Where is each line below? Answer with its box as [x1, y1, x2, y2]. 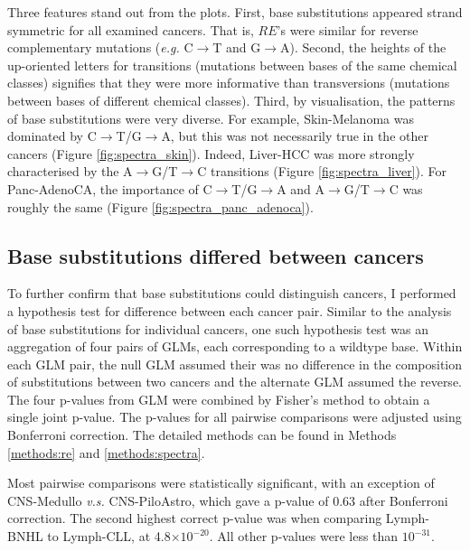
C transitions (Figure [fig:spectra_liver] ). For [197, 162, 446, 181]
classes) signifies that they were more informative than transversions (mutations [7, 73, 450, 92]
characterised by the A [7, 162, 133, 181]
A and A [277, 179, 325, 198]
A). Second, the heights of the [280, 38, 446, 57]
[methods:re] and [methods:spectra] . [7, 443, 205, 462]
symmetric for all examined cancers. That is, [7, 20, 254, 39]
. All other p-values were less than [209, 527, 399, 546]
